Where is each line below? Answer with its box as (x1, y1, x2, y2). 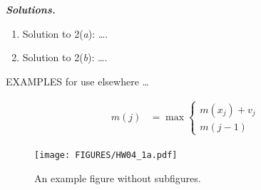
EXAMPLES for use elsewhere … (6, 73, 149, 88)
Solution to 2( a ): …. (22, 26, 108, 41)
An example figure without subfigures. (34, 170, 201, 185)
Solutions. (6, 2, 56, 16)
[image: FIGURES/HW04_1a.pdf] (34, 149, 178, 160)
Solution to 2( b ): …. (22, 50, 108, 65)
